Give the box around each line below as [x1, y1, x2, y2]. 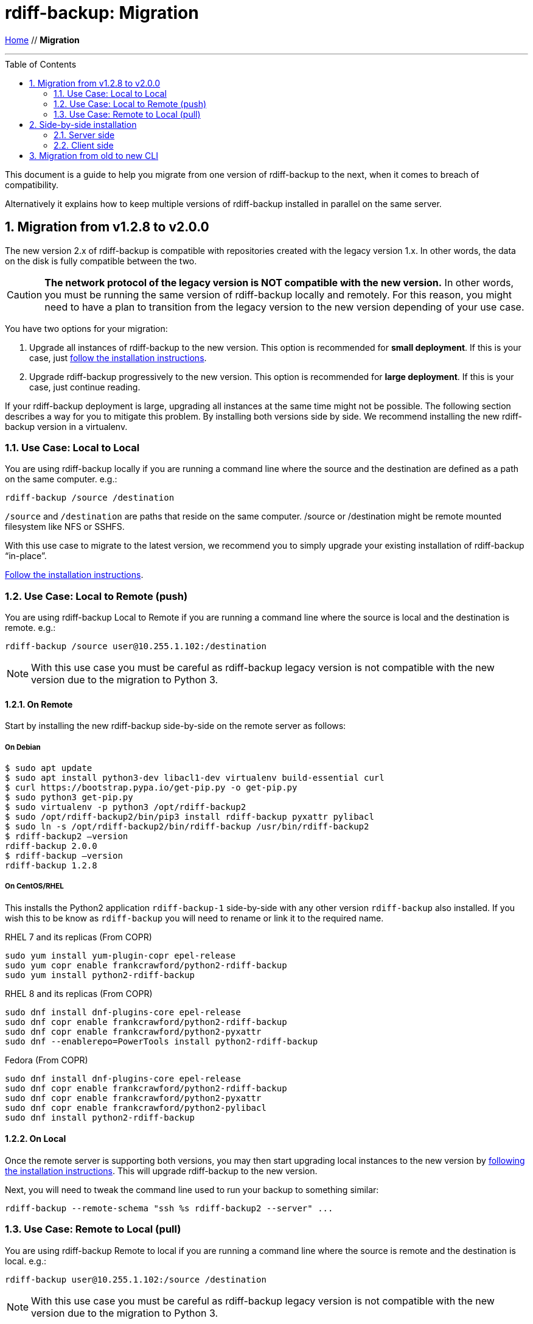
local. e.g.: [5, 1255, 46, 1266]
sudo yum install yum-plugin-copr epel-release [5, 950, 236, 960]
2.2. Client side [54, 139, 114, 150]
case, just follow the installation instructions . [29, 352, 207, 363]
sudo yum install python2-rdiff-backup [5, 970, 195, 980]
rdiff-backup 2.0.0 [5, 841, 97, 851]
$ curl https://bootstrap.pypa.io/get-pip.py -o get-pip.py [5, 783, 298, 793]
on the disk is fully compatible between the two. [5, 255, 197, 266]
